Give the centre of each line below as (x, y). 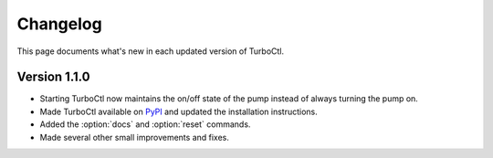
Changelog (59, 24)
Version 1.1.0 (53, 77)
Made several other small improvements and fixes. (135, 137)
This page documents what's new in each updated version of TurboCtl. (151, 51)
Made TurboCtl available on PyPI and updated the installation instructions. (179, 111)
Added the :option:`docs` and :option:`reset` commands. (145, 124)
